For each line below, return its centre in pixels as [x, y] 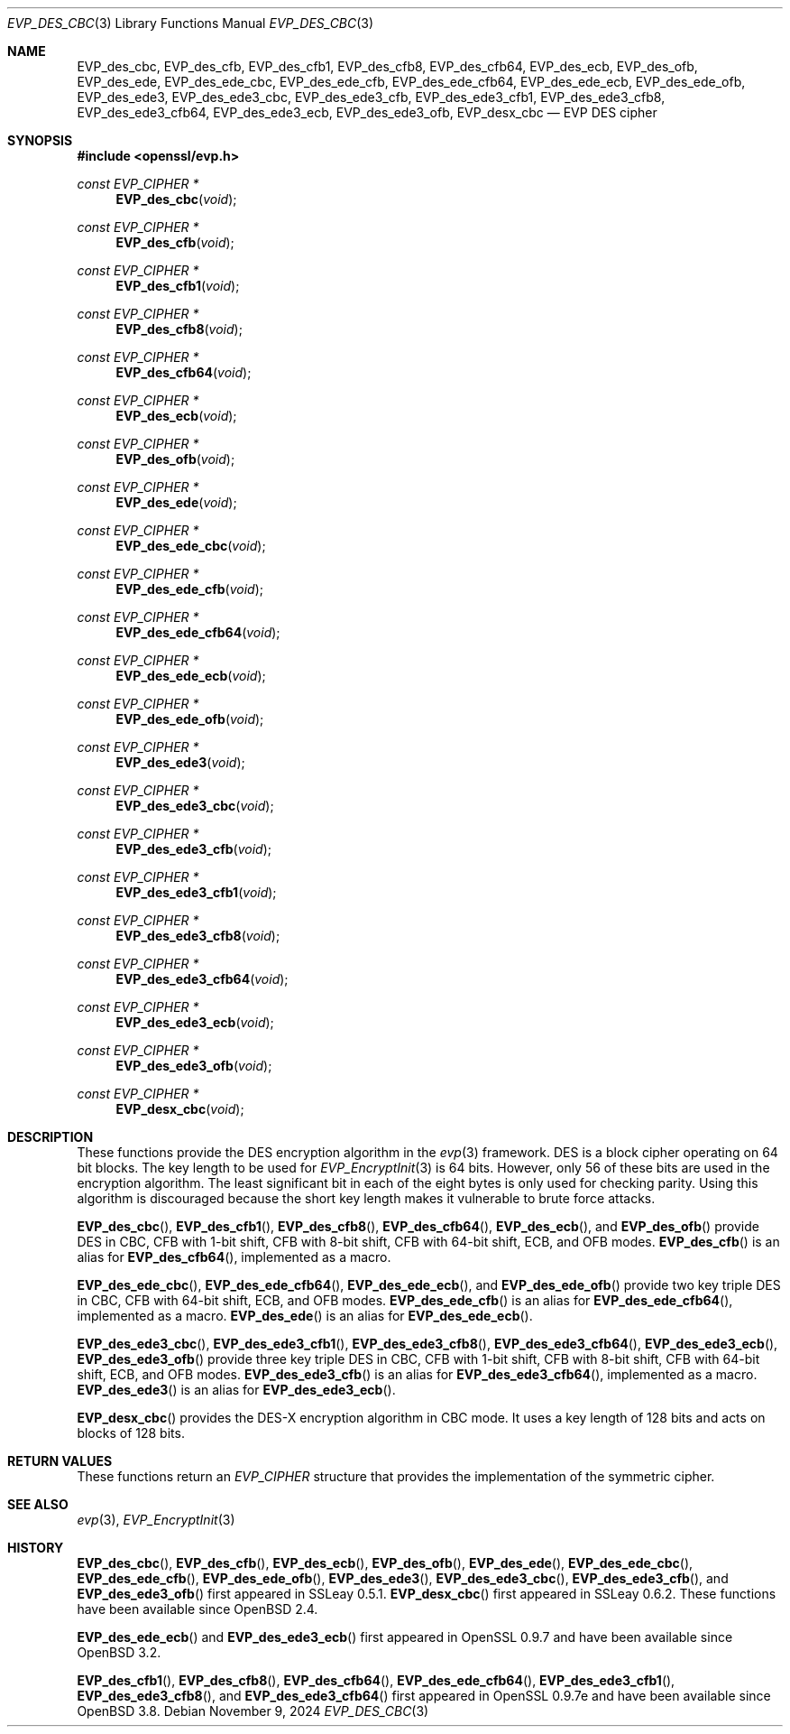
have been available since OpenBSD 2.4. [197, 1609]
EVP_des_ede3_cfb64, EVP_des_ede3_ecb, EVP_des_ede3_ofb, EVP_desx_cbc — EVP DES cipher [367, 112]
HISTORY [36, 1548]
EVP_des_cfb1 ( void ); [178, 286]
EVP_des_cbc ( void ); [176, 199]
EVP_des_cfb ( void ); [175, 242]
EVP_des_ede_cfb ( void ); [189, 589]
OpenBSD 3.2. [119, 1652]
